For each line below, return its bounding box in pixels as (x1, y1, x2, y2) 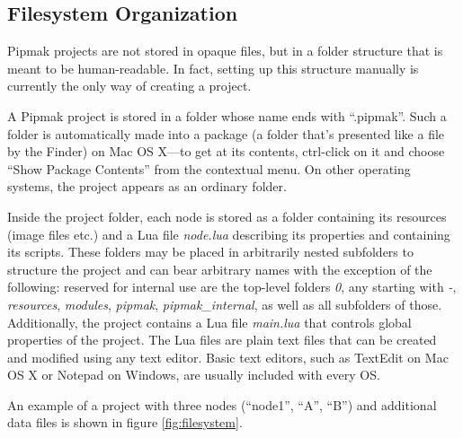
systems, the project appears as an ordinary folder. (7, 177, 287, 196)
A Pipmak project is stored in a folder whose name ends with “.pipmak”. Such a (7, 106, 447, 125)
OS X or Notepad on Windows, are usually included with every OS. (7, 365, 380, 384)
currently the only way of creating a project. (7, 76, 252, 95)
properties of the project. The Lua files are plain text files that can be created (7, 330, 437, 349)
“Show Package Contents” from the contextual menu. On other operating (7, 159, 411, 178)
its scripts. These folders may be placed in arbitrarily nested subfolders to (7, 242, 414, 261)
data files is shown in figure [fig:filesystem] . (7, 413, 243, 432)
